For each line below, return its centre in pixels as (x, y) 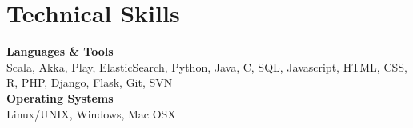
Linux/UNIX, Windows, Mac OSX (91, 113)
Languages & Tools (60, 51)
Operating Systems (60, 97)
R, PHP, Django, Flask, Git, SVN (90, 82)
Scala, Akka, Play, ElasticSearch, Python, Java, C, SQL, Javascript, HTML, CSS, (207, 66)
